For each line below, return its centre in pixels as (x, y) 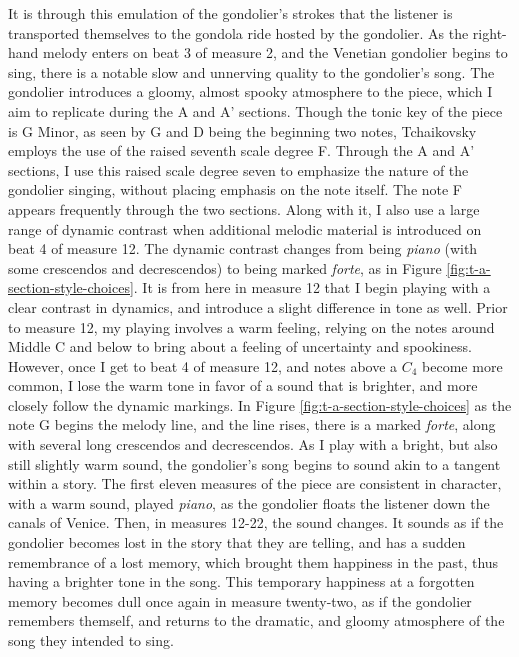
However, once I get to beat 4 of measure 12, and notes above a (203, 365)
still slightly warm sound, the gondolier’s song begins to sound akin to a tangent (254, 463)
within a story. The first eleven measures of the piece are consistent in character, (255, 483)
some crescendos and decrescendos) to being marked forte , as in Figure (225, 267)
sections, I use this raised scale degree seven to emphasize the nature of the (238, 169)
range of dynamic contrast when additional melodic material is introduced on (245, 228)
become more (462, 365)
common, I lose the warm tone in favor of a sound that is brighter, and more (243, 385)
